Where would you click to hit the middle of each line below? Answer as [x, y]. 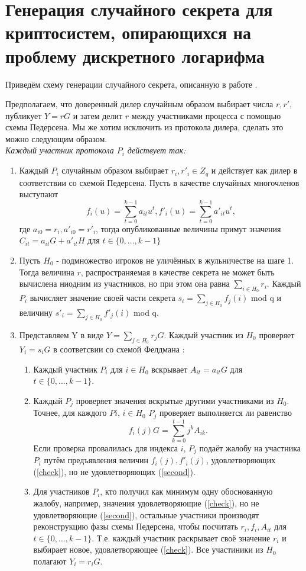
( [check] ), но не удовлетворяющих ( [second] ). [114, 471]
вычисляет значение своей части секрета [102, 298]
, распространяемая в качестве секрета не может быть [178, 272]
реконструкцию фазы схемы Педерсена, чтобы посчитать [136, 526]
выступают [39, 194]
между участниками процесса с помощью [206, 115]
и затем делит [98, 115]
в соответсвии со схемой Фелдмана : [119, 349]
